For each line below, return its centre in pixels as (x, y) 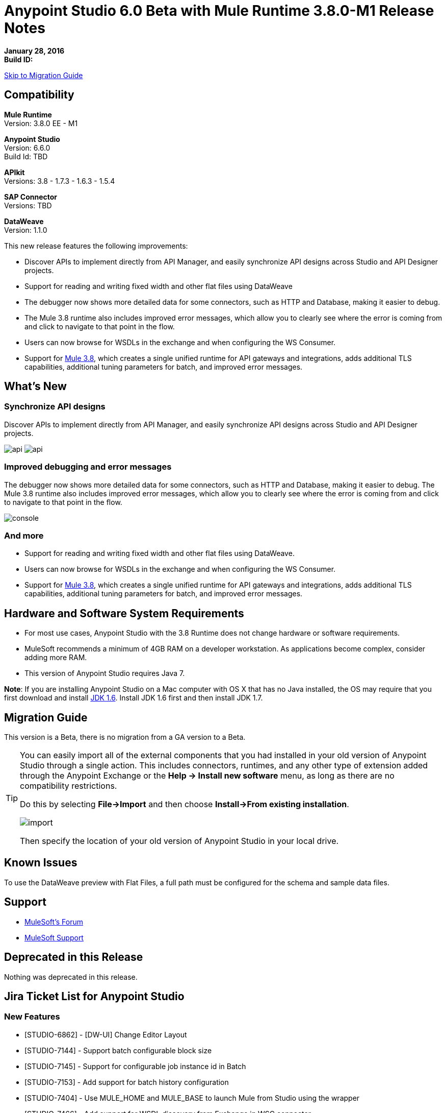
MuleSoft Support (54, 937)
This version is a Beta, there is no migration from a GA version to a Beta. (125, 737)
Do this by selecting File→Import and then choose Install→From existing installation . (185, 804)
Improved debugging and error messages (88, 467)
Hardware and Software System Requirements (124, 613)
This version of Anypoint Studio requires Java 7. (105, 673)
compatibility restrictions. (69, 786)
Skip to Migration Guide (44, 75)
